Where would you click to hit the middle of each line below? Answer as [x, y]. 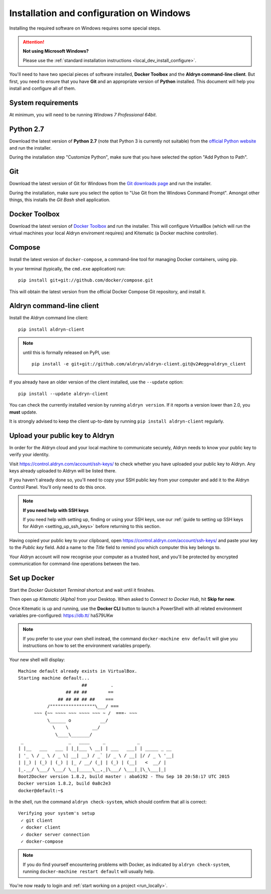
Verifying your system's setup [57, 813]
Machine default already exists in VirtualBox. [78, 671]
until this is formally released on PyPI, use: [66, 352]
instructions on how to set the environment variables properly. [87, 646]
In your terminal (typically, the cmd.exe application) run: [67, 269]
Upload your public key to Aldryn [62, 435]
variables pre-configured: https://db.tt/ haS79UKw [61, 615]
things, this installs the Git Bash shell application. [60, 200]
